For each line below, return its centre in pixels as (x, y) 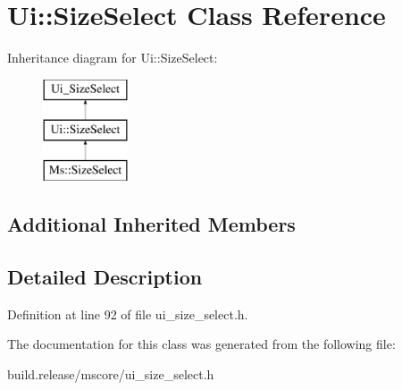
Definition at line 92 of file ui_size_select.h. (128, 314)
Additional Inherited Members (151, 224)
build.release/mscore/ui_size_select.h (111, 373)
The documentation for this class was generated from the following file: (201, 344)
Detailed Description (105, 276)
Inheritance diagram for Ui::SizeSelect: (113, 58)
